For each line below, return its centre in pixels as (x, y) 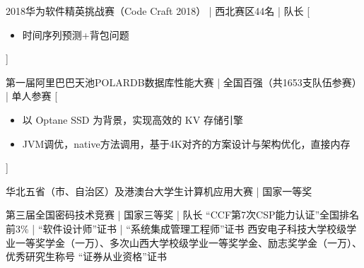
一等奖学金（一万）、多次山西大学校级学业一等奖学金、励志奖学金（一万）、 (188, 242)
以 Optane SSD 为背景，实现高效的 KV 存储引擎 (133, 119)
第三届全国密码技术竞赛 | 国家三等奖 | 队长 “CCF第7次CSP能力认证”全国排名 (183, 215)
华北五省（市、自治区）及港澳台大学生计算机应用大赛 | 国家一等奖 (159, 191)
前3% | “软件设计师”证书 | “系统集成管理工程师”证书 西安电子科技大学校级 (176, 228)
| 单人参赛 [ (32, 96)
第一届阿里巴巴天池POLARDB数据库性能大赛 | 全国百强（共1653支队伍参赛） (184, 82)
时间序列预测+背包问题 (76, 34)
